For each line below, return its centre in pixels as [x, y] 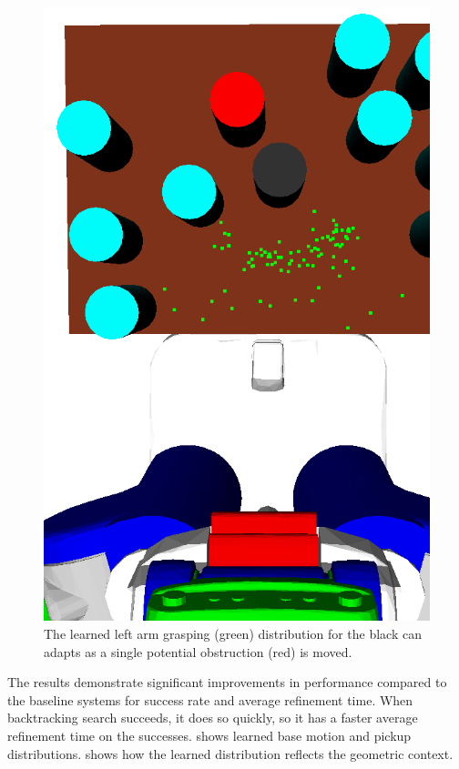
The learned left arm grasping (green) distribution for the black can [233, 633]
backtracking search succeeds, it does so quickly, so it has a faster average [213, 718]
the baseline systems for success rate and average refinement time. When [210, 699]
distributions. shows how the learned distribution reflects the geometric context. [230, 753]
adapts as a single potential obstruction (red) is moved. [198, 651]
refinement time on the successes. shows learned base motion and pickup [209, 735]
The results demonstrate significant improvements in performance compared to [227, 682]
